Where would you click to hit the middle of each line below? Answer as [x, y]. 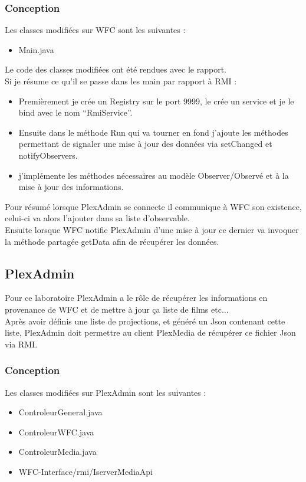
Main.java [36, 49]
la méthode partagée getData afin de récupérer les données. [112, 241]
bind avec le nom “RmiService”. [75, 112]
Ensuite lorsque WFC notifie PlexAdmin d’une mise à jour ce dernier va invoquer [152, 229]
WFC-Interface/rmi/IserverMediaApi [85, 471]
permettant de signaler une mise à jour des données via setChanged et [145, 144]
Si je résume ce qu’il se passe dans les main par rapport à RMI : [121, 81]
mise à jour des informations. [71, 187]
